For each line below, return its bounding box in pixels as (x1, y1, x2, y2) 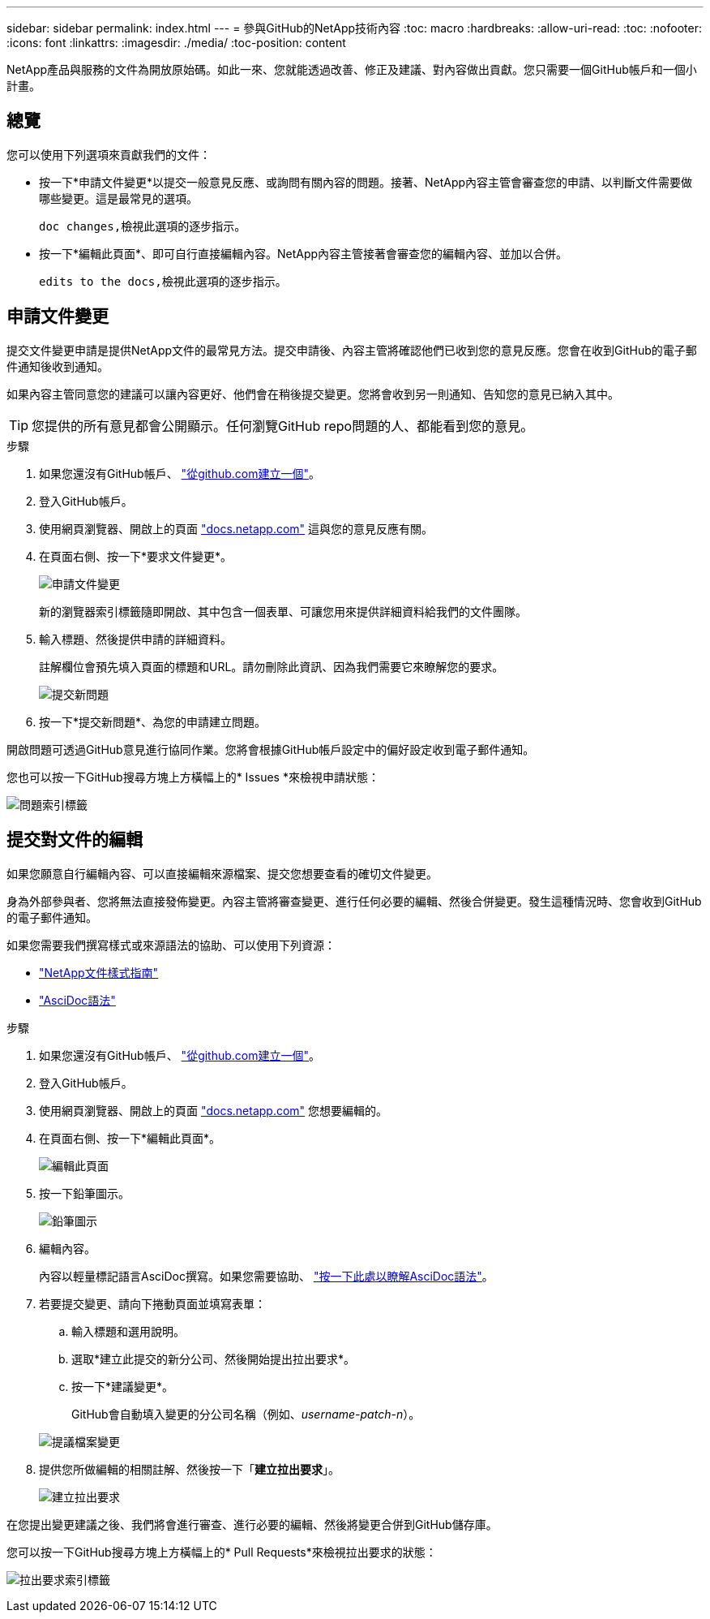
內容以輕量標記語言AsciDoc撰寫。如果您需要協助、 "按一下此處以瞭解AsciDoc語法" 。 (39, 1268, 494, 1283)
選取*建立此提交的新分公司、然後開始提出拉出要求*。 (71, 1351, 356, 1366)
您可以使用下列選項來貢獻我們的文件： (6, 147, 211, 161)
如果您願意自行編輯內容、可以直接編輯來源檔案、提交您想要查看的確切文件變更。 (6, 866, 438, 881)
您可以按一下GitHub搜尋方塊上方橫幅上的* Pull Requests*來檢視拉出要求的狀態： (6, 1544, 437, 1559)
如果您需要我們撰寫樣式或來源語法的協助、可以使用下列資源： (6, 937, 336, 952)
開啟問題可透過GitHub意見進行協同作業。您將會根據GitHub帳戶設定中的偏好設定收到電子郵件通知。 (6, 742, 535, 756)
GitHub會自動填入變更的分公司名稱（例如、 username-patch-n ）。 (71, 1406, 421, 1421)
